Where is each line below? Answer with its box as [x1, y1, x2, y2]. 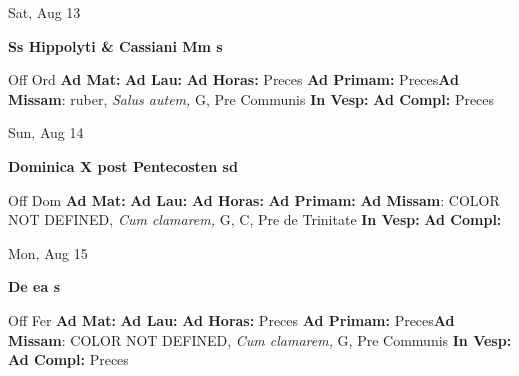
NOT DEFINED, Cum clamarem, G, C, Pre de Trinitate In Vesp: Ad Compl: [8, 209, 502, 230]
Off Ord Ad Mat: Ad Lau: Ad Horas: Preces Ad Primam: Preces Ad [8, 69, 459, 90]
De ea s [8, 276, 61, 297]
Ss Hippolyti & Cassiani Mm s [8, 35, 223, 56]
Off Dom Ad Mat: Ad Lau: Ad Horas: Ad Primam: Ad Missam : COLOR [8, 189, 500, 210]
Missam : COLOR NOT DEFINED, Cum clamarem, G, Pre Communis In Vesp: [8, 329, 512, 350]
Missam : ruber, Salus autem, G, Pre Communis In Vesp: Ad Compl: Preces [8, 88, 495, 109]
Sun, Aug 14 [8, 122, 84, 143]
